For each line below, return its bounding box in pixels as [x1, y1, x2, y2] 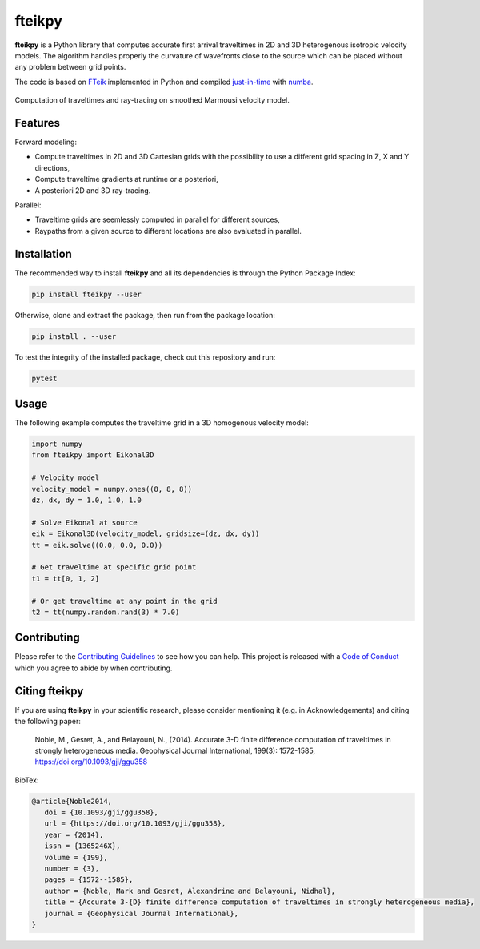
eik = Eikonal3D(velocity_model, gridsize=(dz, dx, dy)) [31, 529, 260, 538]
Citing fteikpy [14, 684, 84, 698]
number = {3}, [44, 864, 100, 873]
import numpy [31, 440, 83, 448]
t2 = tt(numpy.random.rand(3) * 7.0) [31, 607, 180, 617]
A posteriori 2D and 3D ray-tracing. [34, 185, 151, 195]
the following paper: [14, 717, 82, 726]
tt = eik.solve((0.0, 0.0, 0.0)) [31, 541, 163, 549]
